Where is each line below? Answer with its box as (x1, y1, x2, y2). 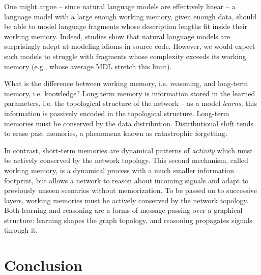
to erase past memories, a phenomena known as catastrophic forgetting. (4, 128, 227, 139)
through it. (4, 225, 38, 235)
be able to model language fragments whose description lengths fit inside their (4, 21, 248, 32)
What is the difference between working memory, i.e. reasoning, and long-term (4, 78, 248, 89)
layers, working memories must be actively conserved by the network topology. (4, 195, 249, 205)
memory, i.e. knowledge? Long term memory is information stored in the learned (4, 88, 255, 98)
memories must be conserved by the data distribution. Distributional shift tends (4, 118, 254, 128)
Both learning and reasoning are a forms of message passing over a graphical (4, 205, 243, 215)
